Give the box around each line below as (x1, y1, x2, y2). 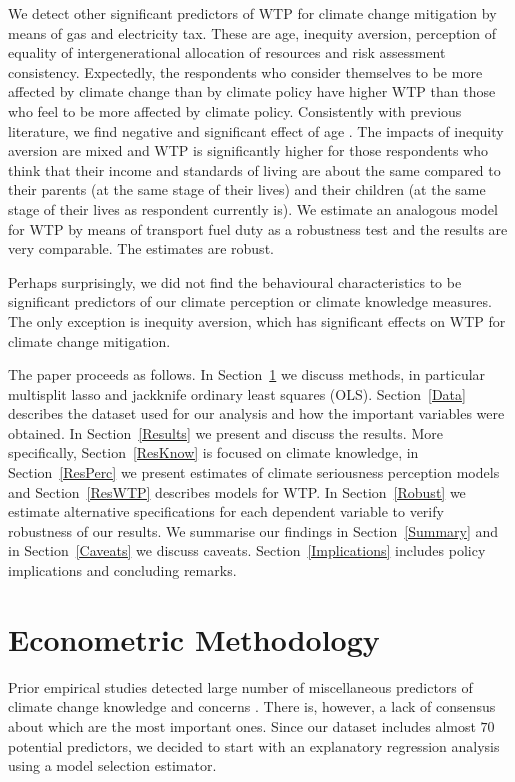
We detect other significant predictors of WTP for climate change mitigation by (8, 3, 497, 23)
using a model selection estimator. (8, 755, 217, 776)
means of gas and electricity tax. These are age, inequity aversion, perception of (8, 22, 497, 43)
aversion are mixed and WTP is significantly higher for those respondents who (8, 140, 488, 161)
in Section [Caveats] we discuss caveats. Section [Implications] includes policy (8, 540, 486, 561)
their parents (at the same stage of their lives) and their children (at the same (8, 179, 486, 200)
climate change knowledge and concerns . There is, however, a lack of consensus (8, 696, 496, 717)
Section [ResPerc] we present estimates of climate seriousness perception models (8, 462, 500, 483)
